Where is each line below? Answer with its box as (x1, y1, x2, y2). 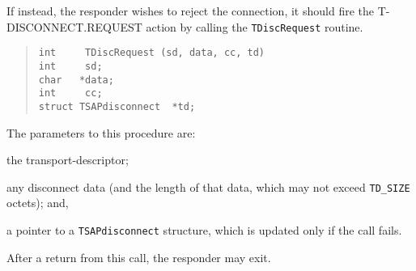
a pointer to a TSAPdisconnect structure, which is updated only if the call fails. (6, 221, 402, 238)
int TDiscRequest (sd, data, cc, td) (38, 47, 265, 59)
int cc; (38, 87, 103, 100)
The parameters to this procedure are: (6, 124, 196, 141)
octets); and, (6, 194, 69, 211)
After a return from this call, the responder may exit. (6, 248, 271, 265)
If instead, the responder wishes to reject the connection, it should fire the (6, 2, 374, 19)
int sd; (38, 60, 103, 72)
